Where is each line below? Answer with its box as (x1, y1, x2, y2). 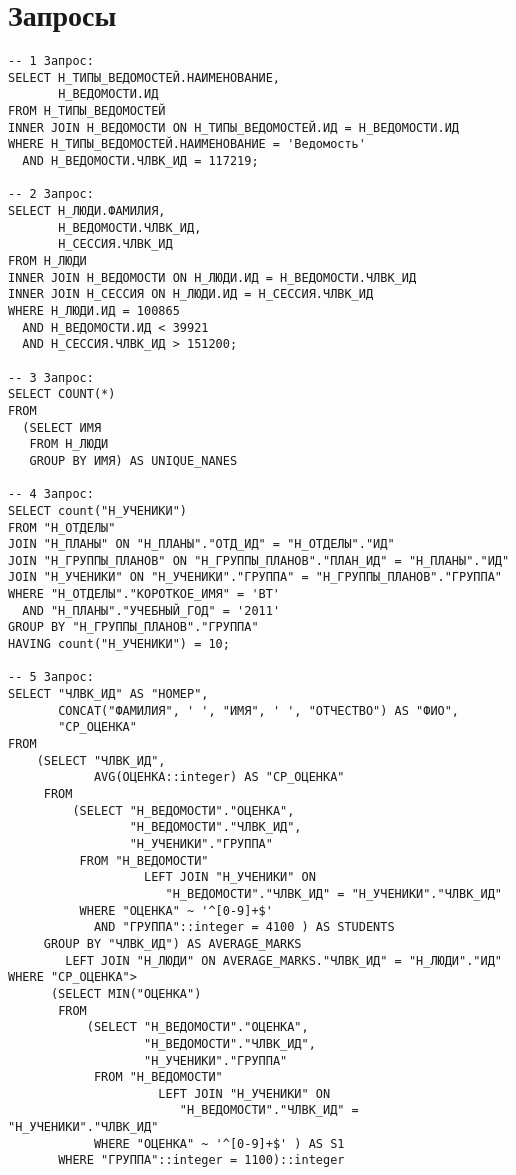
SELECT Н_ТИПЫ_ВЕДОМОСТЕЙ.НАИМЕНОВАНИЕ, (8, 70, 281, 85)
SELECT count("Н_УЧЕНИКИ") (8, 503, 187, 518)
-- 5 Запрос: (8, 670, 94, 685)
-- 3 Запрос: (8, 370, 94, 385)
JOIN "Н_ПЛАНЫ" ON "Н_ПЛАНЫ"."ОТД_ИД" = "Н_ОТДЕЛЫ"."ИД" (8, 537, 395, 552)
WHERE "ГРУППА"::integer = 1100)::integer (58, 1153, 345, 1168)
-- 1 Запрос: (8, 54, 94, 69)
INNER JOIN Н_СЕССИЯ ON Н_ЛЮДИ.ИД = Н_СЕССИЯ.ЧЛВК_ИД (8, 287, 374, 302)
